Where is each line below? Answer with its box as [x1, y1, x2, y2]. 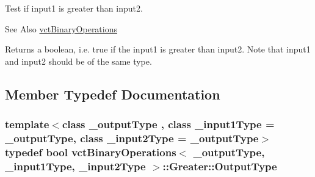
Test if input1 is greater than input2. [5, 2, 143, 14]
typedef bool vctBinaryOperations [5, 144, 176, 159]
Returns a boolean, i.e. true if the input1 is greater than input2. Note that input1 [5, 43, 311, 56]
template [5, 117, 49, 132]
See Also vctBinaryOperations [5, 22, 118, 35]
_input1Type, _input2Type [5, 158, 146, 173]
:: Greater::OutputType [162, 158, 277, 173]
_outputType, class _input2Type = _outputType [5, 131, 259, 145]
